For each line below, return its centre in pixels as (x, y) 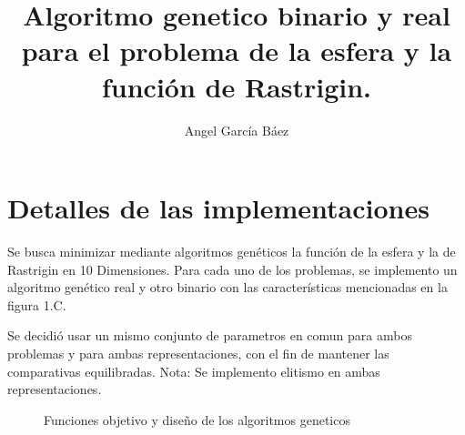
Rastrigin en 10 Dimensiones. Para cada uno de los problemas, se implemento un (232, 269)
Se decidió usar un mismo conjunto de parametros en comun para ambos (210, 335)
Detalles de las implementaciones (218, 208)
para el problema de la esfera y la (237, 51)
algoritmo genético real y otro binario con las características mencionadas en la (227, 287)
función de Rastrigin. (237, 86)
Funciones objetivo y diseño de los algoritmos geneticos (197, 419)
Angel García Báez (237, 130)
